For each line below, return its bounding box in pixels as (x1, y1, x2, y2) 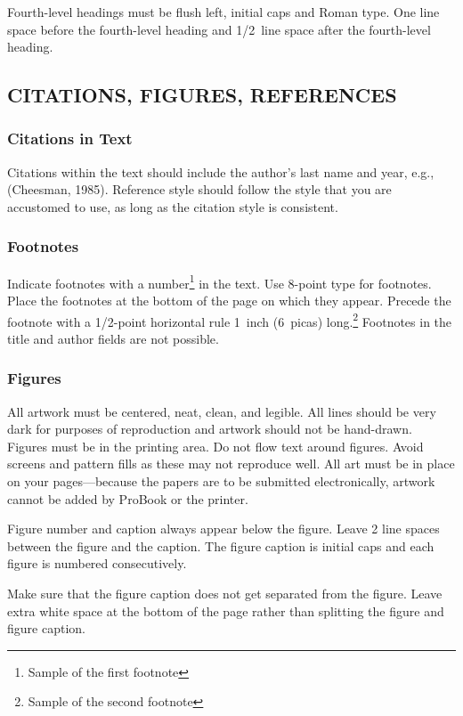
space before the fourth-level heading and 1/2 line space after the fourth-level (7, 20, 431, 38)
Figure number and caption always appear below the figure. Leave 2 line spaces (7, 519, 440, 538)
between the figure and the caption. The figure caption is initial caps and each (7, 536, 435, 555)
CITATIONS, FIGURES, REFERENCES (7, 81, 397, 109)
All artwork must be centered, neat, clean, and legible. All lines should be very (7, 402, 436, 420)
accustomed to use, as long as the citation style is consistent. (7, 197, 338, 216)
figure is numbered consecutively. (7, 554, 187, 573)
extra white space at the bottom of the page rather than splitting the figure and (7, 601, 444, 620)
